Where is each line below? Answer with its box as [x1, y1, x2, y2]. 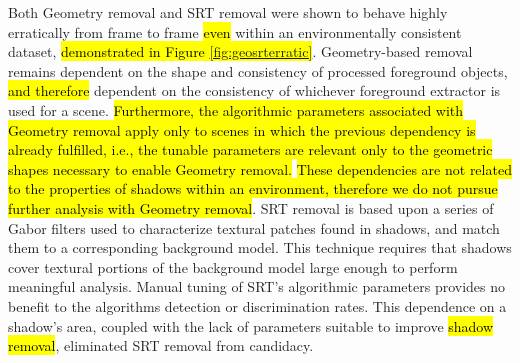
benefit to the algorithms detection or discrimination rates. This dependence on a [8, 295, 507, 316]
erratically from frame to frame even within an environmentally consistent [8, 21, 462, 42]
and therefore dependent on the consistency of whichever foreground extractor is [8, 80, 501, 101]
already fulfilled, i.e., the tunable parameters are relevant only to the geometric [8, 139, 493, 160]
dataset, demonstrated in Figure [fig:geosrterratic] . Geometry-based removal [8, 41, 473, 62]
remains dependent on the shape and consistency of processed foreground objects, [8, 60, 508, 81]
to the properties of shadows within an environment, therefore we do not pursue [8, 178, 498, 199]
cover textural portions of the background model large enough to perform [8, 256, 458, 277]
